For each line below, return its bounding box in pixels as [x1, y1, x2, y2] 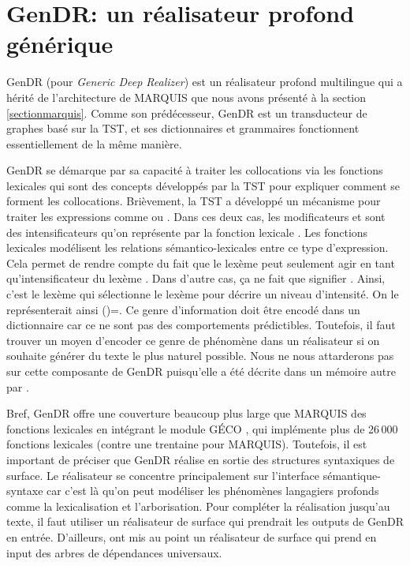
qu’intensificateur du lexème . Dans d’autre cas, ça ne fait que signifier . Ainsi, [6, 270, 386, 287]
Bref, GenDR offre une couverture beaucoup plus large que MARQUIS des [6, 405, 367, 422]
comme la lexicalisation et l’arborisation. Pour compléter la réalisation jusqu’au [6, 497, 390, 514]
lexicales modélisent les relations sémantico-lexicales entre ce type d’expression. [6, 239, 389, 256]
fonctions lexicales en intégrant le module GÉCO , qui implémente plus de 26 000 [6, 420, 398, 437]
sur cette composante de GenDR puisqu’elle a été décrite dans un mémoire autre [6, 363, 397, 379]
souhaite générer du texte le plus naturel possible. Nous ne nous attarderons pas [6, 347, 394, 364]
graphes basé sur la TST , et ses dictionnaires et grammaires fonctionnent [6, 120, 360, 137]
